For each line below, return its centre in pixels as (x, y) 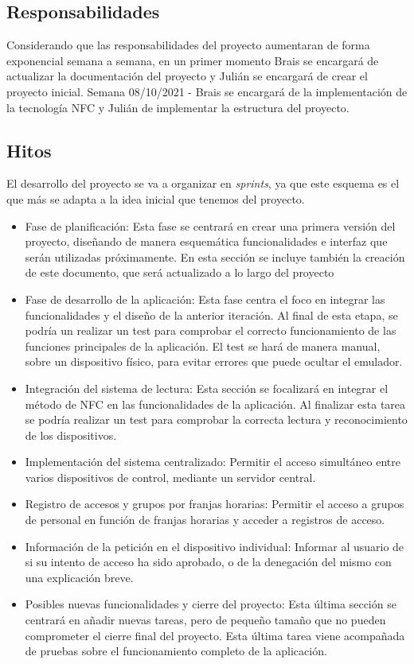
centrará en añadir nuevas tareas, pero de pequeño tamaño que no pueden (205, 620)
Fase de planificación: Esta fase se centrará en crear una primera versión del (210, 225)
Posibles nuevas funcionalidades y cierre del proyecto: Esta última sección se (211, 604)
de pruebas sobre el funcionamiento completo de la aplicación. (176, 651)
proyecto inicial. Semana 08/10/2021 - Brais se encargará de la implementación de (207, 91)
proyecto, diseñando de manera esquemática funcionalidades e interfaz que (206, 241)
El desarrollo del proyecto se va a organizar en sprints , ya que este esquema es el (203, 183)
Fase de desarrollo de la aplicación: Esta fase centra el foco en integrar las (205, 299)
